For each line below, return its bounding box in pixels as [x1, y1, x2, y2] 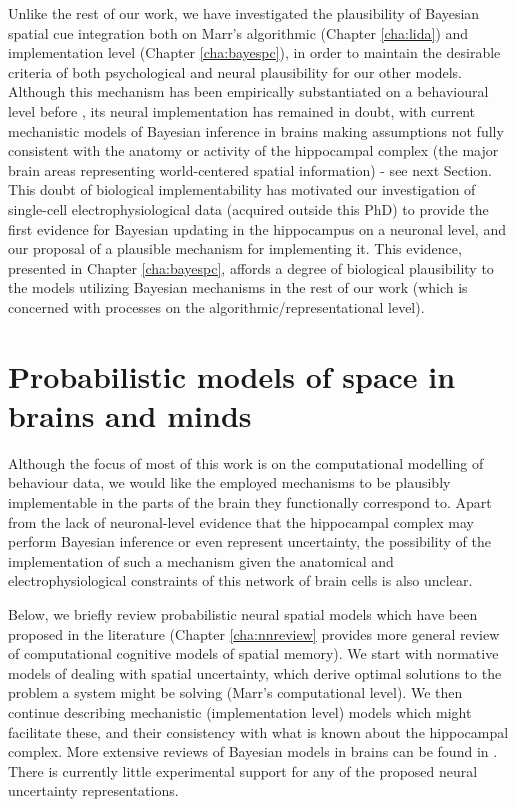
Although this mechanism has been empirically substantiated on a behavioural [8, 81, 489, 102]
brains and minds [8, 394, 252, 435]
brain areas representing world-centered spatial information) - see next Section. [8, 159, 492, 180]
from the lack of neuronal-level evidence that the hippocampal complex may [8, 511, 474, 532]
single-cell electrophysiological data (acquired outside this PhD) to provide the [8, 198, 489, 219]
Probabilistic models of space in [8, 355, 456, 396]
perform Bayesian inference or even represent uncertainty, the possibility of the [8, 531, 491, 552]
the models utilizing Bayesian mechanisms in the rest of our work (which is [8, 277, 468, 298]
